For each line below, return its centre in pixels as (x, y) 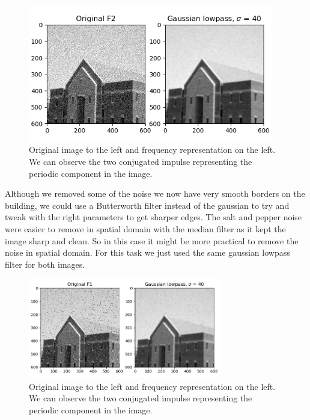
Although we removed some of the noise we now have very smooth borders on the (155, 193)
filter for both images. (45, 264)
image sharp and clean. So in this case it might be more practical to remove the (152, 240)
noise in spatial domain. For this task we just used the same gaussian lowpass (147, 252)
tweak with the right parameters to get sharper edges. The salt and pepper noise (153, 217)
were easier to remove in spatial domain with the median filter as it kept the (145, 229)
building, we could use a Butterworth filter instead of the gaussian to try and (147, 205)
